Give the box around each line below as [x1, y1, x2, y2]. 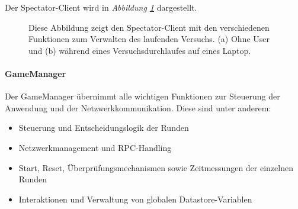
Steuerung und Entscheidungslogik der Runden [18, 121, 189, 134]
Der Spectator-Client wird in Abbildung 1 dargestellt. [5, 1, 197, 13]
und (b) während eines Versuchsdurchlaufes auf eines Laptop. [28, 44, 251, 56]
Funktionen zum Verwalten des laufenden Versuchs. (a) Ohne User [28, 33, 270, 45]
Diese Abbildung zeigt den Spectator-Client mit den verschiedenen [28, 21, 270, 33]
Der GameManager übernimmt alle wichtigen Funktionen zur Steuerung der [5, 90, 280, 102]
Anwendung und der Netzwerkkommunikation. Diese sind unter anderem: [5, 101, 271, 114]
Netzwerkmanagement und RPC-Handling [18, 141, 172, 153]
